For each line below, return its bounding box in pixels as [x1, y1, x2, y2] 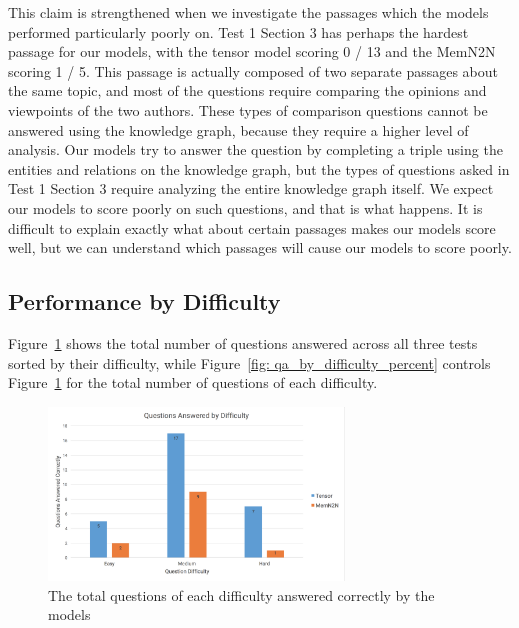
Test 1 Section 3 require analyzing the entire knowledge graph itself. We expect [8, 178, 494, 199]
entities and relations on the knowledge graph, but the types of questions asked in [8, 158, 510, 179]
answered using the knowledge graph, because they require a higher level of [8, 119, 469, 140]
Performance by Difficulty [8, 286, 281, 317]
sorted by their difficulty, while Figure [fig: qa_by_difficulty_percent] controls [8, 352, 491, 373]
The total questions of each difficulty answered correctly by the [48, 584, 435, 605]
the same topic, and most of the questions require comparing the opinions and [8, 80, 487, 101]
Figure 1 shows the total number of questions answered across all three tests [8, 332, 478, 353]
